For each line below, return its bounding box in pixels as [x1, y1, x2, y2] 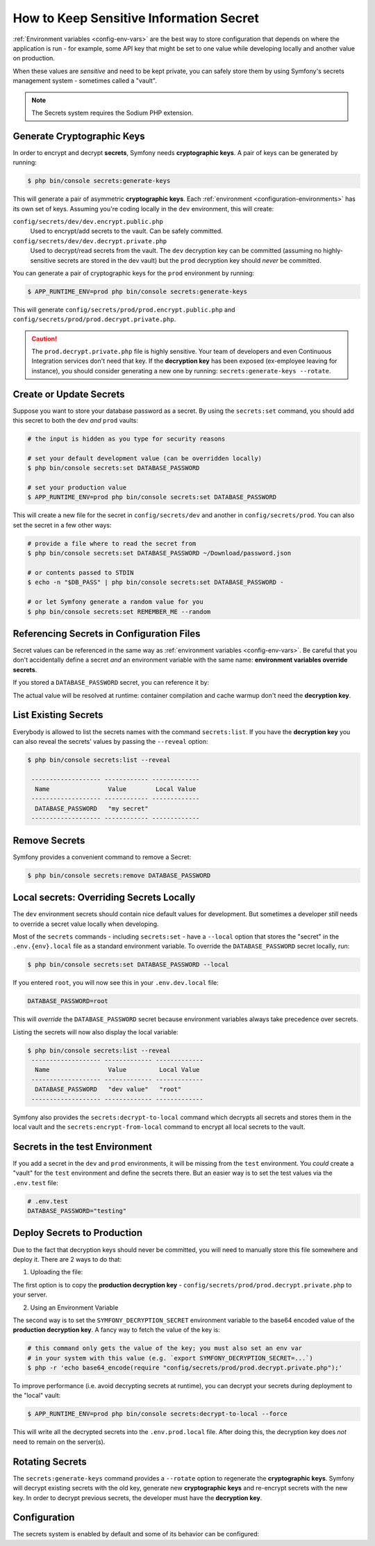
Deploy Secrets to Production [12, 1227, 143, 1239]
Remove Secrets [12, 834, 85, 846]
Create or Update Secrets [12, 388, 125, 400]
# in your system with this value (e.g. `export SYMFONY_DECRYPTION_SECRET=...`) [27, 1354, 314, 1362]
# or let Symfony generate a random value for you [27, 598, 204, 606]
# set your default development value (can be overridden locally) [27, 454, 262, 462]
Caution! [31, 334, 58, 343]
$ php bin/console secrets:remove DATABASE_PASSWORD [27, 871, 211, 879]
